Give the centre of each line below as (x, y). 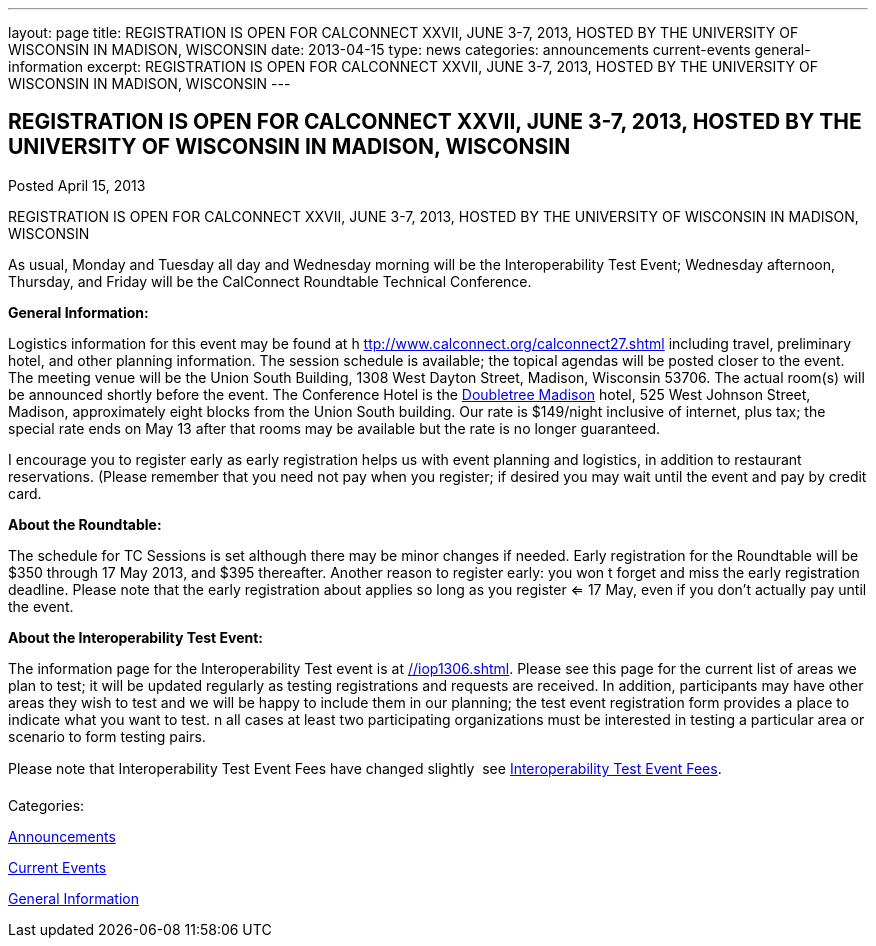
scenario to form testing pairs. (107, 736)
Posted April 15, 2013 (77, 185)
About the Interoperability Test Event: (136, 637)
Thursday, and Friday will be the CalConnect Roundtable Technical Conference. (270, 281)
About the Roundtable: (85, 524)
